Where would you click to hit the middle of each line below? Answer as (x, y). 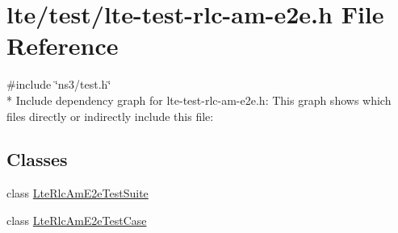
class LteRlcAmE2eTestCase (77, 220)
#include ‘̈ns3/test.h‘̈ (59, 84)
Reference (63, 46)
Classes (37, 159)
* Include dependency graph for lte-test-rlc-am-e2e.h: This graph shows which (199, 100)
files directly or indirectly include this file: (110, 116)
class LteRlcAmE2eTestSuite (78, 193)
